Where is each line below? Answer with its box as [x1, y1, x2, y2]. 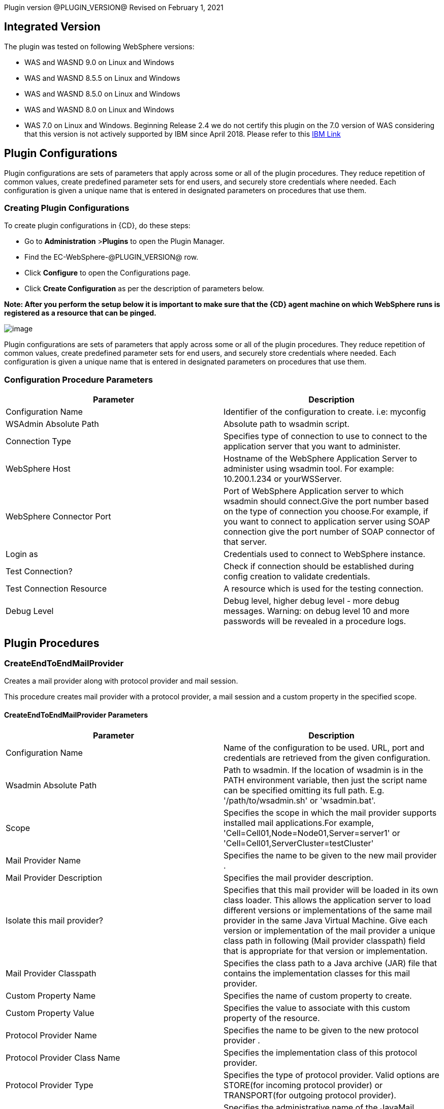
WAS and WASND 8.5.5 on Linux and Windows [24, 73, 180, 82]
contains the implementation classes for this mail [224, 968, 410, 978]
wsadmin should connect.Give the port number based [224, 496, 429, 507]
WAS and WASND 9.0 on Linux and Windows [24, 57, 174, 67]
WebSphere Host [6, 464, 71, 474]
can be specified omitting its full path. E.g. [224, 785, 385, 795]
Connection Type [6, 436, 71, 447]
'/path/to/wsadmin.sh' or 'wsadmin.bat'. [224, 795, 376, 806]
